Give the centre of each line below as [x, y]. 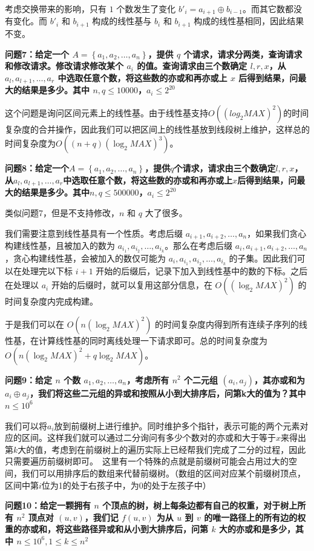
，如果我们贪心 [277, 233]
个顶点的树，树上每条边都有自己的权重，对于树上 [200, 505]
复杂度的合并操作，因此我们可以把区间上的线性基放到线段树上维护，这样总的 [157, 129]
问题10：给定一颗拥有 [48, 505]
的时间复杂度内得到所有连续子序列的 [227, 324]
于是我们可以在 [34, 324]
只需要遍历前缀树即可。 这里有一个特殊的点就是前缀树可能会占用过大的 [147, 461]
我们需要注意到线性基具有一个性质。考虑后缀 [94, 233]
